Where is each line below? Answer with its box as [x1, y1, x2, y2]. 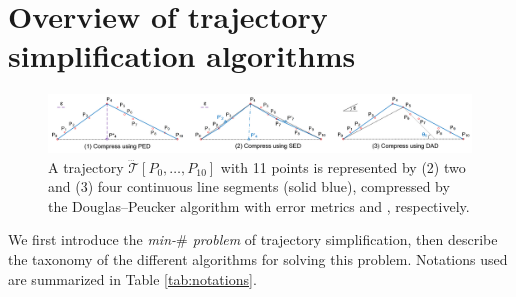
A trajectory [48, 156, 124, 177]
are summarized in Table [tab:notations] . [8, 268, 257, 289]
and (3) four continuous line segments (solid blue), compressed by [48, 176, 450, 197]
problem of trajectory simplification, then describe [192, 229, 498, 250]
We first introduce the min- [8, 229, 177, 250]
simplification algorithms [8, 35, 356, 76]
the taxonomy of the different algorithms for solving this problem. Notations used [8, 249, 508, 270]
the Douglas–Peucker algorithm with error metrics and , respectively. [48, 195, 470, 216]
